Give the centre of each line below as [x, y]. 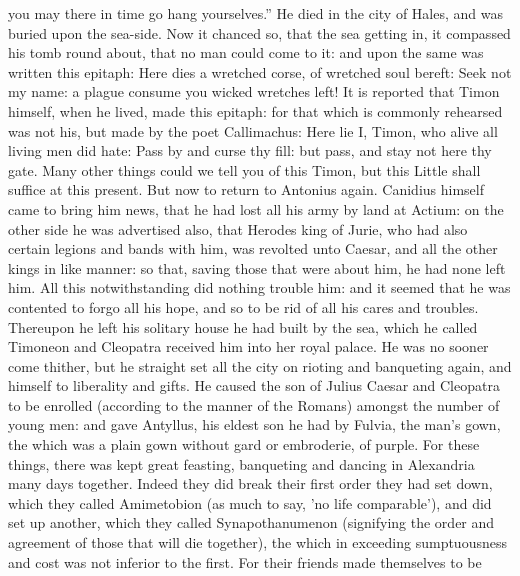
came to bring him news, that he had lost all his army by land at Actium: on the [256, 208]
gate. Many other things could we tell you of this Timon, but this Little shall [244, 169]
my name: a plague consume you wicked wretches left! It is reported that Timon [254, 91]
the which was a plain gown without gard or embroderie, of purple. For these [244, 444]
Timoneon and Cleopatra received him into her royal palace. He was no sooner [248, 346]
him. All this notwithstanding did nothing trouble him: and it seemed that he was [259, 287]
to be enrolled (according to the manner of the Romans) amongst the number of [254, 404]
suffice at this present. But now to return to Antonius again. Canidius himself [246, 189]
